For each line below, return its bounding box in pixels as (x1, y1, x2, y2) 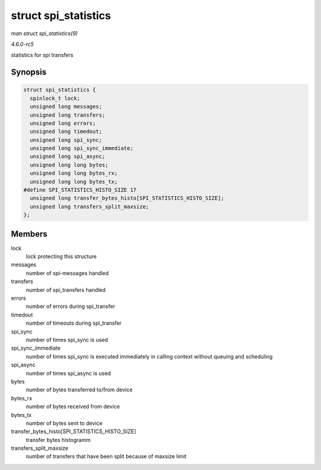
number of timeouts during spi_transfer (26, 319, 122, 327)
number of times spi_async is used (26, 369, 111, 376)
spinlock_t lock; (30, 95, 80, 101)
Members (11, 229, 48, 239)
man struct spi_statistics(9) (11, 30, 78, 37)
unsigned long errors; (30, 120, 96, 126)
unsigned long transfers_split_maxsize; (30, 203, 149, 210)
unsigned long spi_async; (30, 153, 105, 160)
